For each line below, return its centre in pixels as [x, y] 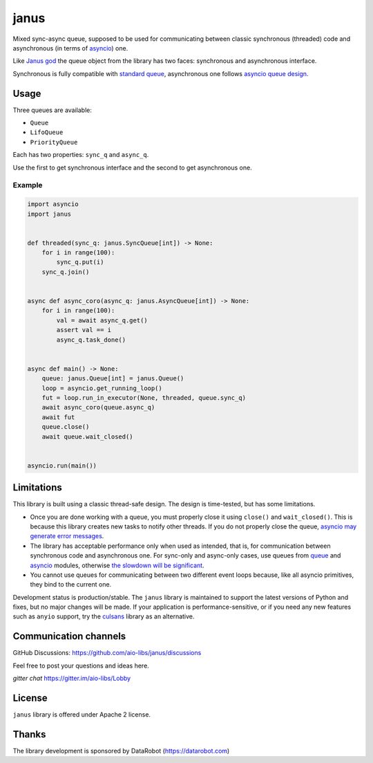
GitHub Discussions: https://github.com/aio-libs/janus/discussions [107, 653]
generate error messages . [67, 536]
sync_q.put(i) [80, 262]
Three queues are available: [52, 110]
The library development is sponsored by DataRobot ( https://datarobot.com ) [121, 751]
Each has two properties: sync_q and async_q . [81, 155]
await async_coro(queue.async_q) [98, 407]
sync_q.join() [66, 272]
